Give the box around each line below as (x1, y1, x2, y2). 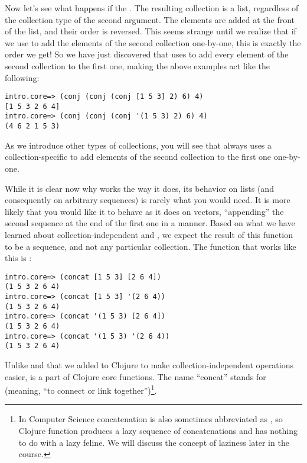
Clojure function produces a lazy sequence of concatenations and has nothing (18, 425, 298, 436)
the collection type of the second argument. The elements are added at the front (5, 13, 295, 25)
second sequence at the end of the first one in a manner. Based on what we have (5, 217, 295, 229)
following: (5, 71, 40, 83)
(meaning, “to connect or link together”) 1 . (5, 382, 157, 396)
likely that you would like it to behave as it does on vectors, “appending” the (5, 205, 284, 217)
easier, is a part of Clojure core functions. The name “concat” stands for (5, 370, 266, 382)
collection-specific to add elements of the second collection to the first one (5, 150, 272, 163)
